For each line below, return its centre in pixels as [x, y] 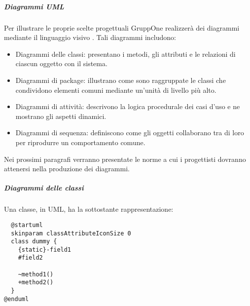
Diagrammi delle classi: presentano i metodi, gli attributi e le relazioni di [125, 54]
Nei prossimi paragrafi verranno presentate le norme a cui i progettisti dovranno [125, 159]
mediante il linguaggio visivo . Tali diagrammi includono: [90, 37]
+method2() [36, 283]
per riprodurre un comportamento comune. [80, 142]
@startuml [27, 225]
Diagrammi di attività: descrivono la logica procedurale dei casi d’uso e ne [128, 106]
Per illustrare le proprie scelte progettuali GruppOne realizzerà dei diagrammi [122, 27]
